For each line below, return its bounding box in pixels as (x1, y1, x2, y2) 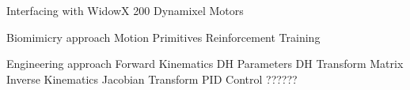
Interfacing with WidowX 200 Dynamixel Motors (6, 2, 244, 18)
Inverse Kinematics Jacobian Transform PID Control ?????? (6, 70, 298, 87)
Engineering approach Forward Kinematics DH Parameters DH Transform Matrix (6, 55, 404, 72)
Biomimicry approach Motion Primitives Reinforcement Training (6, 28, 321, 45)
